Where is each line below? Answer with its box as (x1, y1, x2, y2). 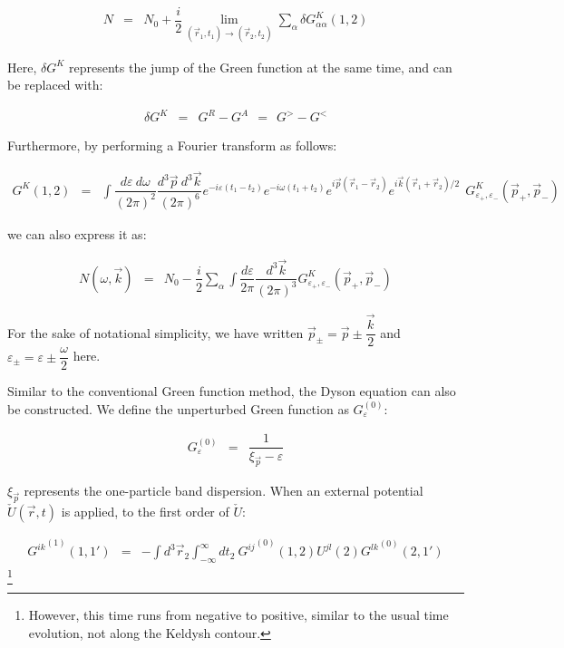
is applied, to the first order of (61, 502, 229, 521)
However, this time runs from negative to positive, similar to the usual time (28, 605, 449, 624)
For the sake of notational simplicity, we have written (7, 323, 304, 342)
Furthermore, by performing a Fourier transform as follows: (7, 136, 337, 155)
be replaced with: (7, 75, 103, 94)
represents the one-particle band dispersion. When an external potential (24, 481, 423, 500)
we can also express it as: (7, 224, 147, 243)
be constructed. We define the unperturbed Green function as (7, 399, 349, 418)
